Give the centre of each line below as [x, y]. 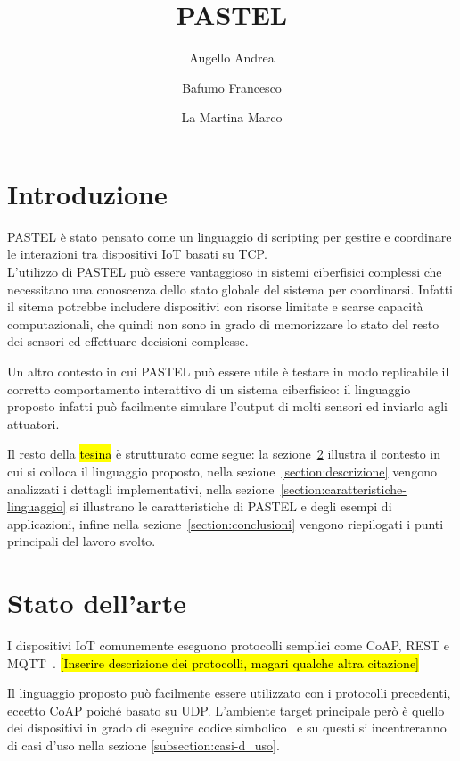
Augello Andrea [232, 58]
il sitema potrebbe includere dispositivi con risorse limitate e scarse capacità [215, 306]
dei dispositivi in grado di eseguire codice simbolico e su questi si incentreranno [227, 728]
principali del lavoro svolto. [82, 541]
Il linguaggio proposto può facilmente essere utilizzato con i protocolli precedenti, [229, 693]
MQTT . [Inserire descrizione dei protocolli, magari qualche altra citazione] [214, 662]
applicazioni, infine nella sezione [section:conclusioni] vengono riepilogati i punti [226, 523]
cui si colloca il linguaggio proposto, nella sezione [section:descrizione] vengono [222, 471]
